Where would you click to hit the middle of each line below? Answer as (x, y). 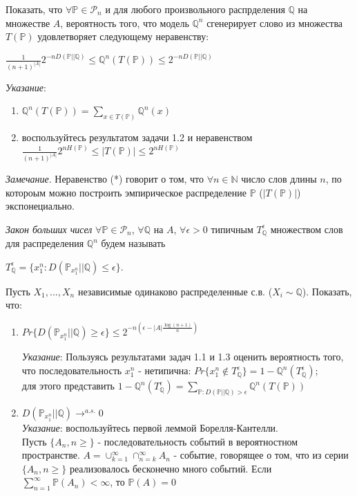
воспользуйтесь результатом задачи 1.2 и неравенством (137, 137)
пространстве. (51, 455)
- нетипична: (165, 370)
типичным (232, 229)
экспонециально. (40, 206)
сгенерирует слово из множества (275, 22)
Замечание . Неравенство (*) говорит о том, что (105, 178)
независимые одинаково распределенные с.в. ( (175, 291)
